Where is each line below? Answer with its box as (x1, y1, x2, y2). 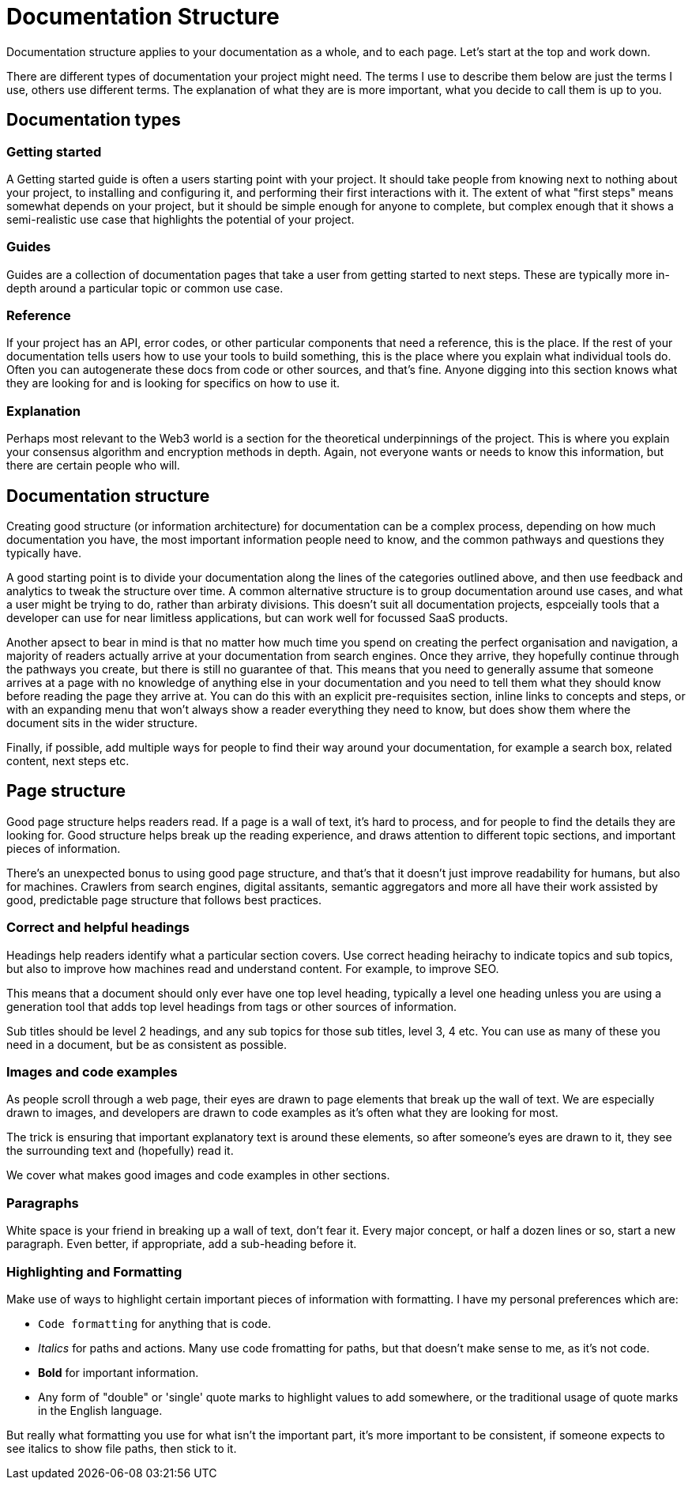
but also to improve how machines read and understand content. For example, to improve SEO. (6, 961, 499, 975)
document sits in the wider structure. (6, 716, 197, 730)
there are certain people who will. (6, 458, 180, 473)
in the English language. (38, 1403, 163, 1417)
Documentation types (6, 110, 181, 130)
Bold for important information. (38, 1365, 199, 1379)
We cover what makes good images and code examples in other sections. (6, 1168, 390, 1182)
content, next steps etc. (6, 754, 130, 768)
